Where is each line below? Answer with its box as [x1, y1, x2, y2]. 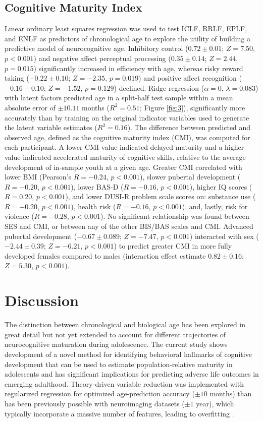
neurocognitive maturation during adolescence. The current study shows [5, 339, 228, 349]
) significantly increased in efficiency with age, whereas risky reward [33, 63, 243, 73]
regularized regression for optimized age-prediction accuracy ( [5, 388, 195, 399]
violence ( [5, 211, 34, 221]
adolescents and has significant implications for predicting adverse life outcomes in [5, 369, 259, 379]
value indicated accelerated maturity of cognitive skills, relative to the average [5, 151, 246, 162]
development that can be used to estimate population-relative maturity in [5, 358, 233, 369]
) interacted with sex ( [189, 230, 259, 241]
